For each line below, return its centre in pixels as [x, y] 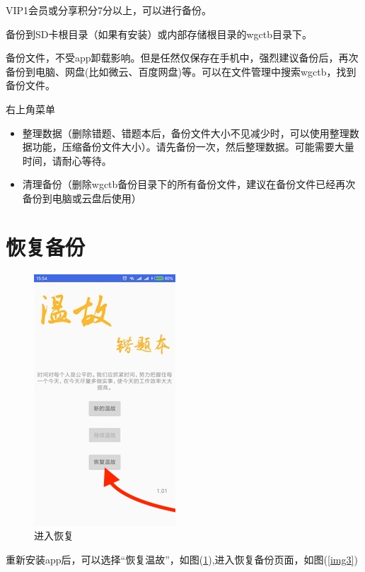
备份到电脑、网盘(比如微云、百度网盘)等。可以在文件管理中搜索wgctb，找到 [181, 71]
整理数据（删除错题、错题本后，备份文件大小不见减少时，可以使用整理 [186, 133]
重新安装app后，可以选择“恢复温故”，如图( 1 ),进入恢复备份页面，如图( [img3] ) [182, 559]
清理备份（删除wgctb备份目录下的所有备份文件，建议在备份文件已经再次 [189, 184]
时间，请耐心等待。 [67, 160]
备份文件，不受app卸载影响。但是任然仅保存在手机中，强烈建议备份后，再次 [182, 58]
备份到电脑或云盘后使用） [82, 198]
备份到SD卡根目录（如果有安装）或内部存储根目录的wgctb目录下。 [159, 34]
